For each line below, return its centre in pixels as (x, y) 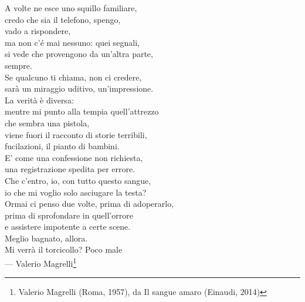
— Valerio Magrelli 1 (41, 262)
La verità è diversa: (39, 100)
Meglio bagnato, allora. (46, 238)
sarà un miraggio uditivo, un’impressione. (79, 88)
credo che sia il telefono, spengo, (63, 19)
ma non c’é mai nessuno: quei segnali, (72, 42)
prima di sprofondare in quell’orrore (69, 215)
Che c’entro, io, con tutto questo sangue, (78, 180)
